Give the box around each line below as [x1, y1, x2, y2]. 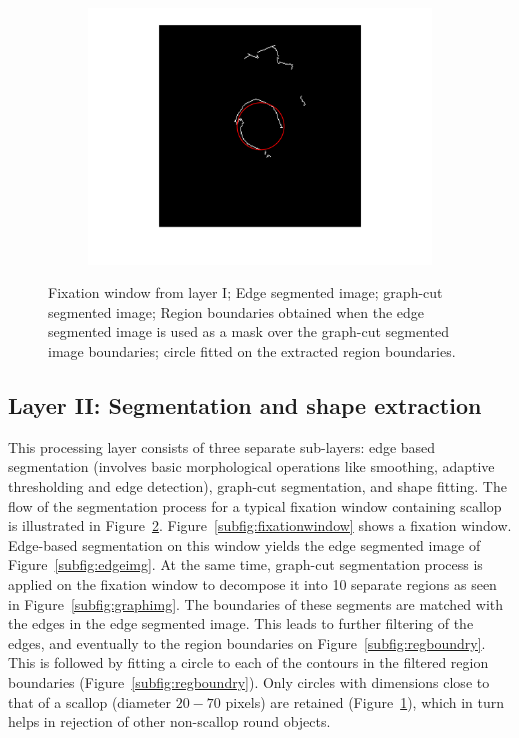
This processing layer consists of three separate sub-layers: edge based [8, 436, 436, 457]
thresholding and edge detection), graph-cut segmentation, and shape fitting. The [8, 476, 507, 497]
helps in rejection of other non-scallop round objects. [8, 711, 331, 732]
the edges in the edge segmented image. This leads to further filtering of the [8, 613, 474, 634]
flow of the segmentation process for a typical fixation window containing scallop [8, 495, 502, 516]
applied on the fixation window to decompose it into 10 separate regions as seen [8, 573, 497, 594]
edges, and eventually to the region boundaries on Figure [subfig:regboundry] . [8, 632, 486, 653]
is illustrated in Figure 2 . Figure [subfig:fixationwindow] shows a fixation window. [8, 515, 512, 536]
